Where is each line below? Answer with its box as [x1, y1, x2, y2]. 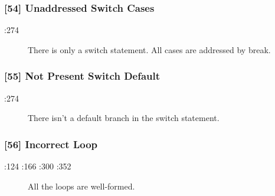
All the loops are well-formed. [28, 179, 135, 192]
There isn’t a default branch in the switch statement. [28, 112, 220, 124]
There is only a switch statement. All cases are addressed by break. [28, 43, 271, 55]
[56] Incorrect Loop [4, 136, 98, 151]
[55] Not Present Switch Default [4, 68, 161, 83]
